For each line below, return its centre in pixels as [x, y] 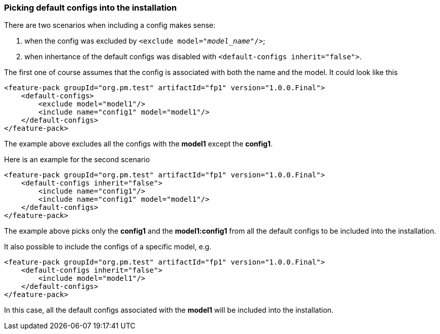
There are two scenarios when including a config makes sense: [110, 25]
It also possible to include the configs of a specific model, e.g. [108, 247]
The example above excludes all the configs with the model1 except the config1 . [139, 144]
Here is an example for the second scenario [77, 160]
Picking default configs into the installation [91, 8]
